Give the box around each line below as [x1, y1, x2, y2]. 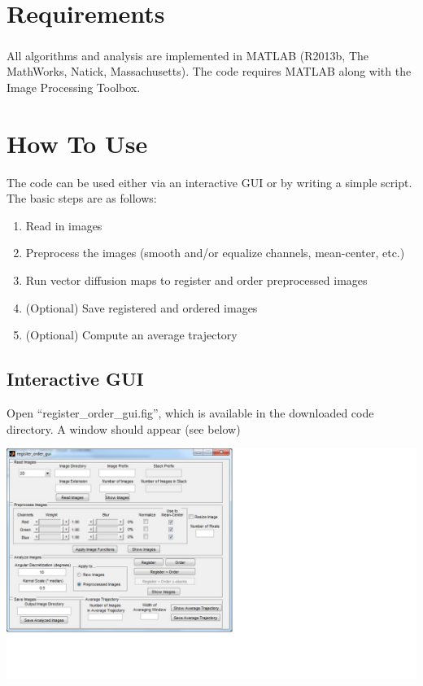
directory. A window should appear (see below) [7, 420, 241, 437]
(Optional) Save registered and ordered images [25, 299, 258, 316]
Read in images [25, 216, 102, 234]
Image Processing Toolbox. [7, 78, 141, 95]
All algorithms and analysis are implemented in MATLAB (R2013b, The [7, 46, 369, 63]
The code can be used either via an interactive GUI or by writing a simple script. [7, 173, 412, 190]
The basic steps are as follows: [7, 190, 157, 207]
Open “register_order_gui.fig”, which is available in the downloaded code [7, 404, 374, 422]
